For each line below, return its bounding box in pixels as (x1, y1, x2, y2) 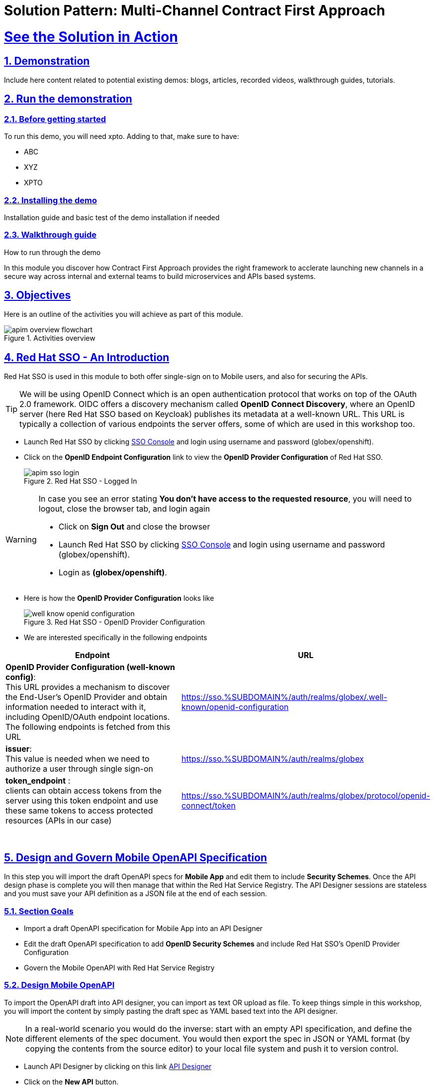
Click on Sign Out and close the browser (58, 522, 210, 532)
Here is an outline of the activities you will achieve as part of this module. (4, 310, 243, 319)
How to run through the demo (4, 248, 101, 257)
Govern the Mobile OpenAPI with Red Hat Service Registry (24, 963, 215, 972)
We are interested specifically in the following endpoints (24, 633, 207, 642)
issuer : (5, 744, 32, 754)
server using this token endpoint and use (5, 796, 159, 806)
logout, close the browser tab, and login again (38, 504, 210, 514)
